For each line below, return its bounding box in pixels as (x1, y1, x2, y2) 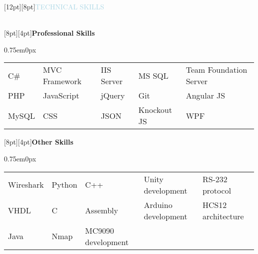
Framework (43, 75, 82, 87)
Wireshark (8, 179, 44, 191)
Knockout (138, 104, 172, 116)
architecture (202, 210, 244, 222)
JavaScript (43, 90, 79, 102)
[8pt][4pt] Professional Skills (4, 28, 95, 38)
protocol (202, 184, 231, 196)
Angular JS (186, 90, 225, 102)
